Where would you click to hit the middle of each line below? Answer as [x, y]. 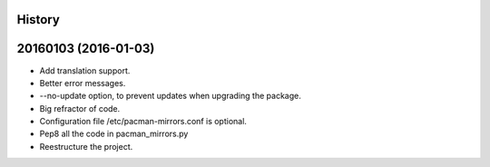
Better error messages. [83, 83]
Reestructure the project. [86, 146]
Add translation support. [85, 70]
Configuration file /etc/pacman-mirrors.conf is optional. [143, 122]
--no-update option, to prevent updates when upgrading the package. [170, 96]
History [39, 20]
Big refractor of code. [80, 108]
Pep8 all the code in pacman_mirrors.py [114, 134]
